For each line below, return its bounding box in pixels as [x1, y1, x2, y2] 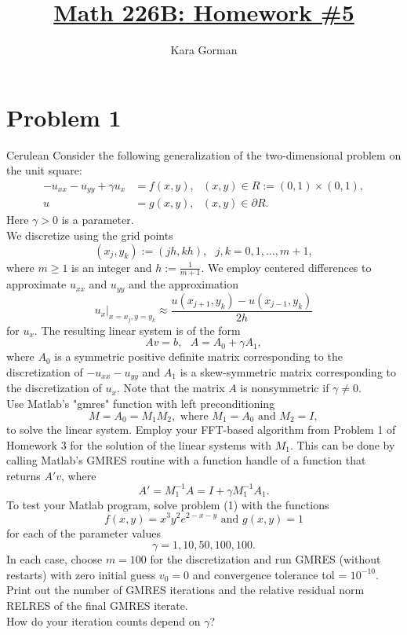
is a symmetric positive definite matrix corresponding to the [54, 348, 343, 365]
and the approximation [128, 276, 239, 292]
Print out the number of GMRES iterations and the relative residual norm [6, 582, 365, 598]
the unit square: [6, 162, 82, 178]
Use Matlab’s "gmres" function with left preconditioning [6, 395, 275, 411]
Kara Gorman [170, 42, 238, 58]
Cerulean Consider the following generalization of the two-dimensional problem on [6, 146, 402, 163]
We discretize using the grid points [6, 226, 173, 243]
